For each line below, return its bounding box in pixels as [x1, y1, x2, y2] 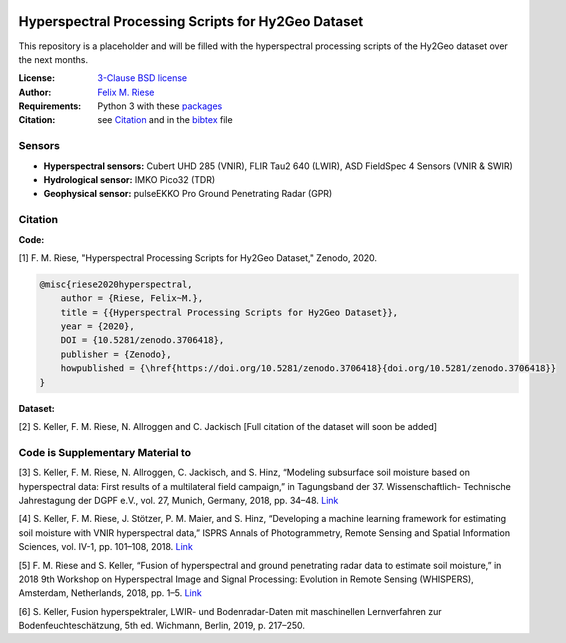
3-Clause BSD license [97, 72, 188, 84]
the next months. [18, 53, 89, 65]
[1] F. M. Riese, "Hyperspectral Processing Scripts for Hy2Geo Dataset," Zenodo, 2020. [18, 251, 378, 264]
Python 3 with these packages [97, 100, 223, 112]
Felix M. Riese [97, 86, 155, 98]
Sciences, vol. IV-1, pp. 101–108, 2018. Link [18, 541, 194, 553]
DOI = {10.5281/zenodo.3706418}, [60, 335, 225, 346]
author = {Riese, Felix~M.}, [60, 293, 204, 304]
